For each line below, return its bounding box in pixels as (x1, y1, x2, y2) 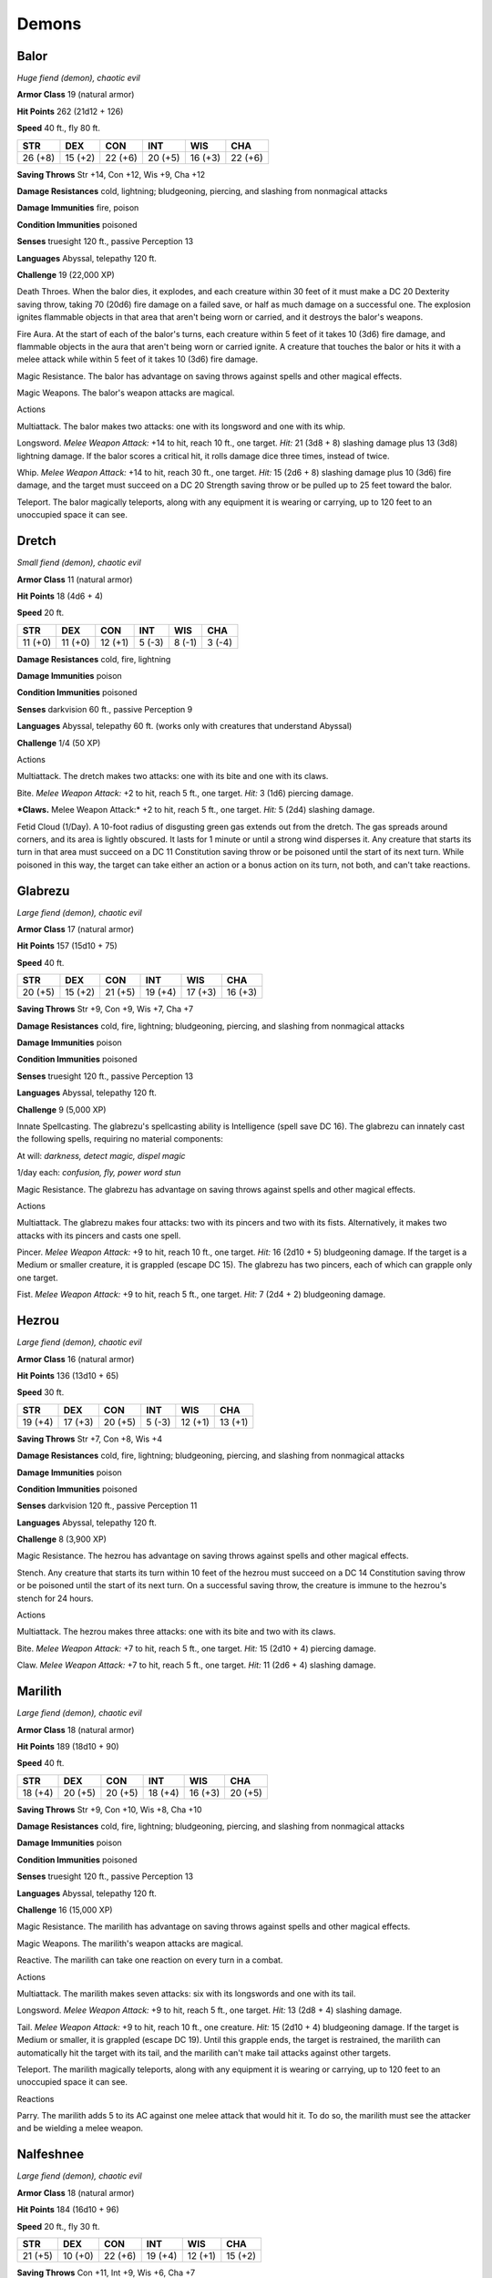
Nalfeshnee (16, 2147, 85, 2162)
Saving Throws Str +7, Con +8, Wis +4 (16, 1433, 163, 1444)
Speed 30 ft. (16, 1387, 65, 1398)
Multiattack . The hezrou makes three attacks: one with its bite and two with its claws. (16, 1626, 336, 1637)
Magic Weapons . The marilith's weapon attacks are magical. (16, 1937, 243, 1949)
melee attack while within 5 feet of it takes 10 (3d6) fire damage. (16, 354, 259, 364)
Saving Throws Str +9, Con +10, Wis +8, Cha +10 (16, 1804, 202, 1815)
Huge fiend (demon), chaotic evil (16, 73, 140, 84)
